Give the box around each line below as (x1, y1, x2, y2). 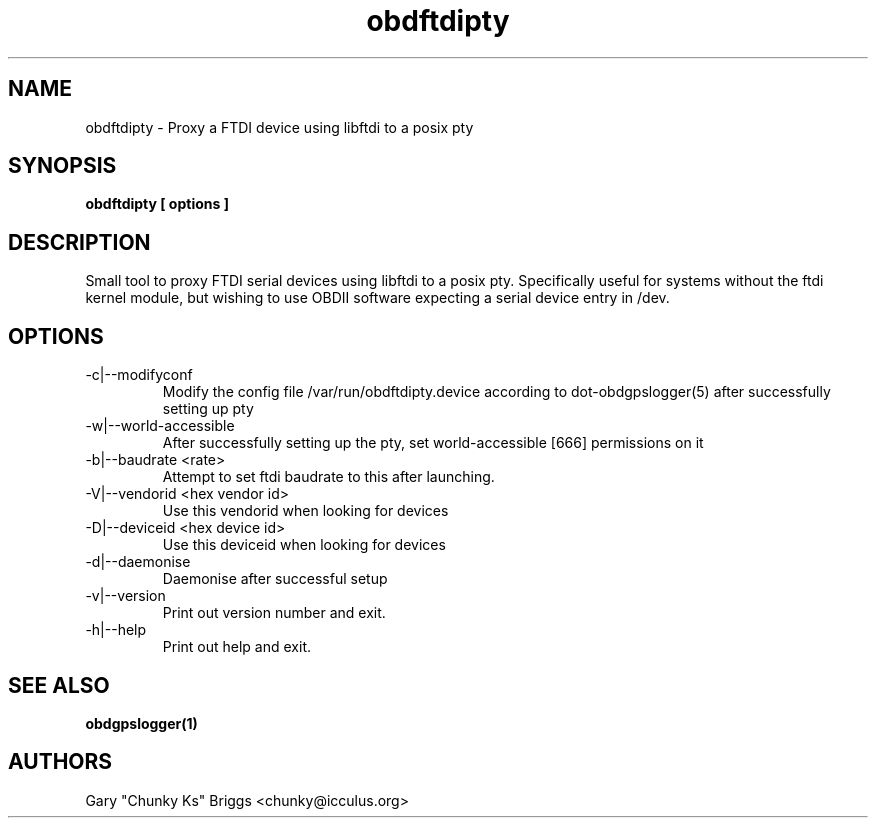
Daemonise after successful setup (162, 570, 388, 588)
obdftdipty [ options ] (85, 195, 229, 213)
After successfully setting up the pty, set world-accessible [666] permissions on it (162, 434, 704, 452)
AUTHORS (8, 749, 113, 775)
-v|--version (85, 587, 166, 605)
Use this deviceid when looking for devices (162, 536, 446, 554)
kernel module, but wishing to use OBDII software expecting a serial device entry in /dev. (85, 289, 670, 307)
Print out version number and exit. (162, 604, 386, 622)
